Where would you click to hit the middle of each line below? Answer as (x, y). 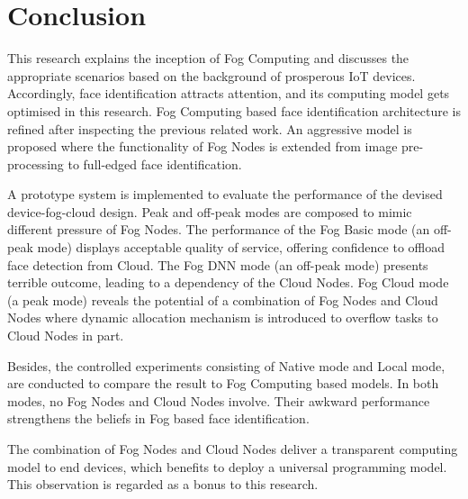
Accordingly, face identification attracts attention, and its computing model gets (229, 93)
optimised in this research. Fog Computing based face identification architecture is (234, 110)
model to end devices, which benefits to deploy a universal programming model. (227, 466)
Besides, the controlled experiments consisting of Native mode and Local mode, (226, 365)
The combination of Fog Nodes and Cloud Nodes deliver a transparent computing (233, 449)
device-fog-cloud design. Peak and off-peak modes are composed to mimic (210, 211)
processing (36, 163)
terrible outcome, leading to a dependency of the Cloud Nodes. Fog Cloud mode (228, 282)
